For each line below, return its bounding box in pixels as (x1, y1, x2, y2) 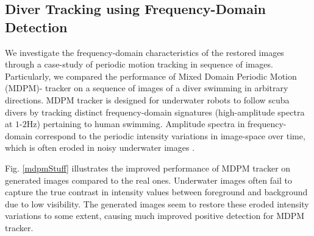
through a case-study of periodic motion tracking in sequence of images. (5, 58, 273, 71)
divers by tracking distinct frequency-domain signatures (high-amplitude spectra (5, 105, 305, 118)
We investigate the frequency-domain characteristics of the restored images (5, 46, 284, 58)
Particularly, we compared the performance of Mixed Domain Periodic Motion (5, 69, 297, 82)
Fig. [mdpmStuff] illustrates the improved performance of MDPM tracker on (5, 161, 291, 174)
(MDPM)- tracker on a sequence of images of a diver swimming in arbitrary (5, 82, 288, 94)
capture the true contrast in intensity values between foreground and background (5, 186, 308, 198)
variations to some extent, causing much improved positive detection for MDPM (5, 209, 305, 222)
